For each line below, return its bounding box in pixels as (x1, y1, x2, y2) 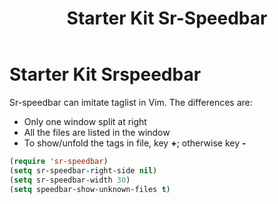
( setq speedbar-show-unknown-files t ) (9, 184, 171, 194)
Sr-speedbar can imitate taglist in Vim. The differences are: (9, 96, 253, 108)
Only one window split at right (23, 115, 147, 127)
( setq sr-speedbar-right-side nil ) (9, 165, 158, 176)
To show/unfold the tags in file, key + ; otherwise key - (23, 137, 247, 149)
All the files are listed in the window (23, 126, 171, 138)
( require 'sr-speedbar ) (9, 156, 109, 166)
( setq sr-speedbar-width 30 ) (9, 175, 131, 185)
